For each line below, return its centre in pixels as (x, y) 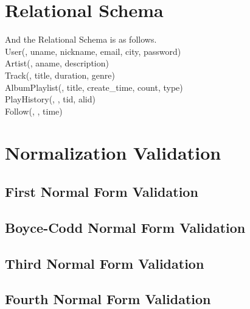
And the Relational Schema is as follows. (81, 39)
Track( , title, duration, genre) (60, 75)
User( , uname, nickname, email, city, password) (93, 51)
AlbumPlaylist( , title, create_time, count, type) (94, 87)
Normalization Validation (113, 153)
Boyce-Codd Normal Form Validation (125, 227)
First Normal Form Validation (102, 192)
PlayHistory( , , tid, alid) (50, 99)
